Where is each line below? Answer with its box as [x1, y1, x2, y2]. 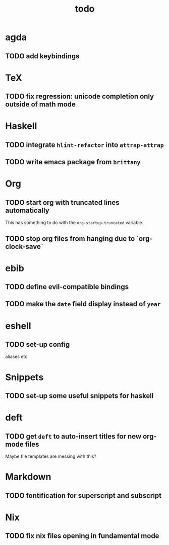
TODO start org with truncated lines [5, 198, 120, 207]
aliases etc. [5, 353, 29, 360]
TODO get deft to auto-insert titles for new [5, 432, 142, 441]
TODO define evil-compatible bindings [5, 282, 129, 292]
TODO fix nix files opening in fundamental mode [5, 532, 159, 540]
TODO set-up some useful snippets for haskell [5, 391, 154, 401]
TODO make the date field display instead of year [5, 300, 161, 308]
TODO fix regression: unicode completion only [5, 92, 154, 101]
